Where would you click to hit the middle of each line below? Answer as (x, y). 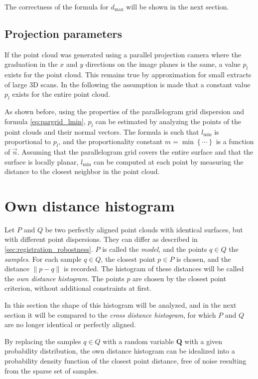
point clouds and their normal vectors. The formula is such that (102, 131)
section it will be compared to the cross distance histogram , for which (110, 314)
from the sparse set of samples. (52, 370)
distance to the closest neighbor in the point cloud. (82, 171)
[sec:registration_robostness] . (49, 249)
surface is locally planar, (42, 161)
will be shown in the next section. (178, 6)
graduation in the (31, 64)
